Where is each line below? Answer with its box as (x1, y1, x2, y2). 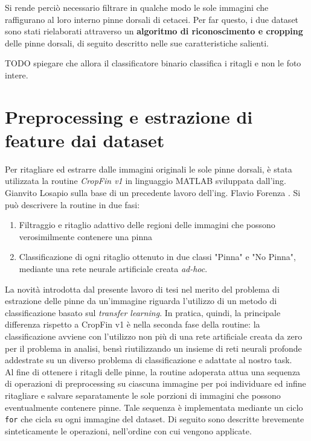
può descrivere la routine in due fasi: (5, 198, 140, 211)
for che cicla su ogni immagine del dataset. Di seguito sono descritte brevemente (5, 413, 304, 425)
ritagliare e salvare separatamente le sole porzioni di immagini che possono (5, 389, 281, 401)
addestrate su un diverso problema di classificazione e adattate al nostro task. (5, 354, 292, 366)
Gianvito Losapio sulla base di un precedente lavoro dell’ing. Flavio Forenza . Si (5, 186, 301, 199)
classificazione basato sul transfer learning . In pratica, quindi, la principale (5, 306, 281, 319)
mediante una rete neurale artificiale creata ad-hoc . (19, 262, 208, 275)
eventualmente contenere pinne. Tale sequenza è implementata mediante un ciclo (5, 401, 303, 413)
